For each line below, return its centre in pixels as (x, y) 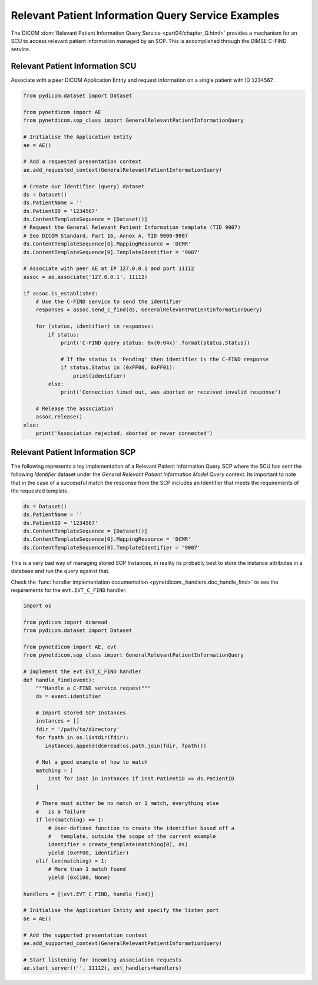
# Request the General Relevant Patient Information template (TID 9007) (132, 227)
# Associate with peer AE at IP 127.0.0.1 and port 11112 (109, 269)
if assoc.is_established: (61, 293)
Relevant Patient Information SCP (73, 452)
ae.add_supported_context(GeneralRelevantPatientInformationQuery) (123, 944)
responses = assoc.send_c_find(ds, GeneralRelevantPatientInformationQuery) (149, 310)
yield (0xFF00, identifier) (89, 853)
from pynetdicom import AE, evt (70, 647)
